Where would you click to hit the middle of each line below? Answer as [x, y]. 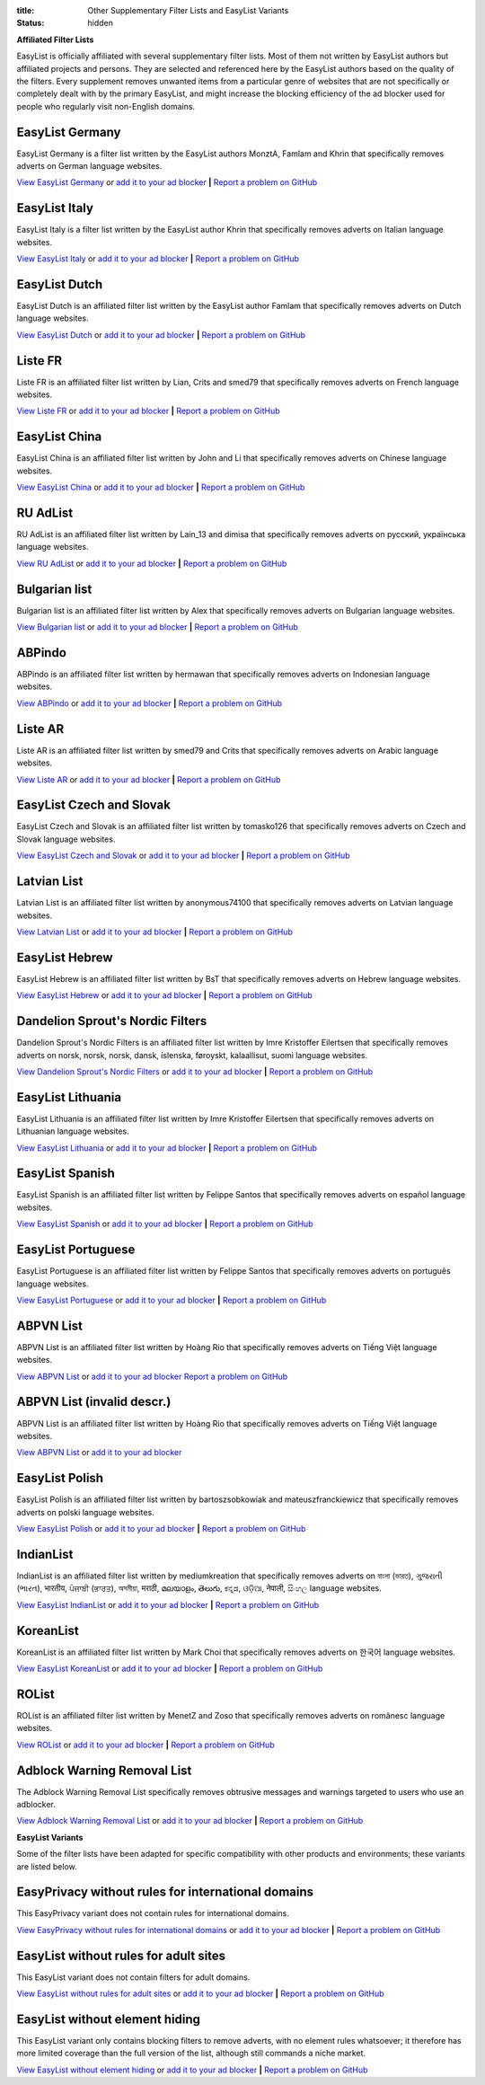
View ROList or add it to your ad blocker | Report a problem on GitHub [145, 1745]
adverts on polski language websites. [85, 1512]
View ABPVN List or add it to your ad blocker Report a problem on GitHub [152, 1376]
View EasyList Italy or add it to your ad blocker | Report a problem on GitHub [158, 259]
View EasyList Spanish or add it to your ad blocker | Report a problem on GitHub [165, 1224]
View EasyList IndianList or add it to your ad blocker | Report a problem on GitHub [168, 1604]
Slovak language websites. [66, 839]
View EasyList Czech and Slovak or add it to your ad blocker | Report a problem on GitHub [183, 856]
